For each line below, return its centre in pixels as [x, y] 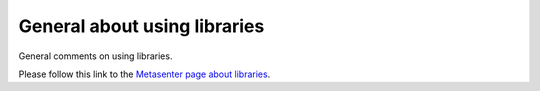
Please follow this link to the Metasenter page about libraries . [144, 74]
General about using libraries [141, 26]
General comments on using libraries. [95, 56]
